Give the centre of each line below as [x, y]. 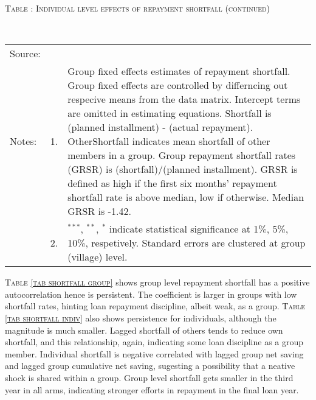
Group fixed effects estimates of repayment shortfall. [179, 71]
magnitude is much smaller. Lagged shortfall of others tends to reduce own [144, 330]
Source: [25, 54]
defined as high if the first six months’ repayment [172, 183]
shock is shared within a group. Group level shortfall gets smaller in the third [149, 377]
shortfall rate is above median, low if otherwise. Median [186, 197]
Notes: [23, 141]
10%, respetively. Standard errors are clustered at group [187, 243]
